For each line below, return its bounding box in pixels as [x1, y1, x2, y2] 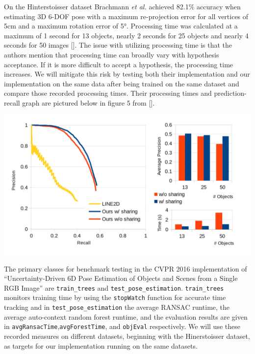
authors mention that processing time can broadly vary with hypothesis [4, 49, 219, 59]
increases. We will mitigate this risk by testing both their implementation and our [4, 69, 250, 79]
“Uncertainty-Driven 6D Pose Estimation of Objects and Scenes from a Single [4, 273, 238, 283]
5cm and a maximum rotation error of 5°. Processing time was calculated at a [4, 21, 238, 31]
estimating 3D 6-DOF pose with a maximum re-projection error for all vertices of [4, 11, 249, 21]
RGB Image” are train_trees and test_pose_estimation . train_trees [4, 282, 224, 293]
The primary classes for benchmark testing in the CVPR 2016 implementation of [4, 263, 247, 273]
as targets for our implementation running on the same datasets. [4, 340, 198, 351]
